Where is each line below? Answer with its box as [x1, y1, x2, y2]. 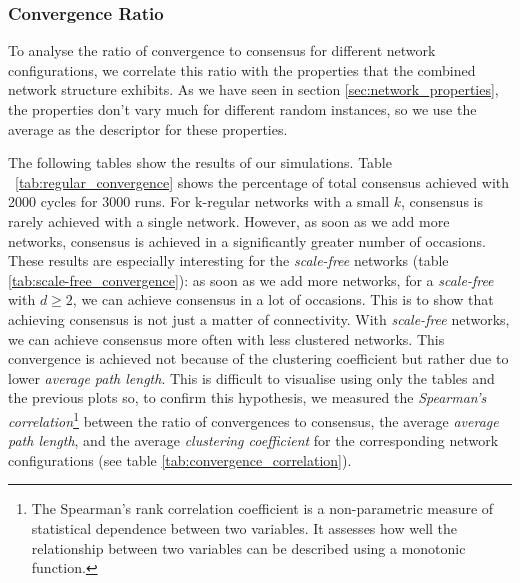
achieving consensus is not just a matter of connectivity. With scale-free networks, [8, 308, 510, 329]
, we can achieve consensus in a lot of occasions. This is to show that [72, 289, 494, 310]
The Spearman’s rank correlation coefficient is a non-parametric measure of [31, 498, 494, 519]
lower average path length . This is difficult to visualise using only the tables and [8, 367, 495, 388]
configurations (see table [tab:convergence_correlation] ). [8, 449, 352, 470]
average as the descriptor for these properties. [8, 118, 288, 139]
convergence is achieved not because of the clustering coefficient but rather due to [8, 348, 509, 369]
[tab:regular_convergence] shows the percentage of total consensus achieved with [15, 171, 510, 192]
